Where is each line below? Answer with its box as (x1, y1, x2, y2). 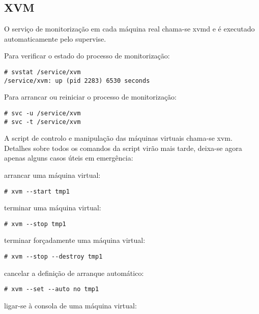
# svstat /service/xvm (4, 68, 81, 76)
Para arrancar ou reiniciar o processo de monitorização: (4, 91, 177, 102)
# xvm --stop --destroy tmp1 (4, 253, 103, 261)
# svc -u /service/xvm (4, 109, 81, 117)
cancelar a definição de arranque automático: (4, 267, 144, 278)
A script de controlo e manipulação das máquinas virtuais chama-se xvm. (4, 133, 233, 143)
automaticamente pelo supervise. (4, 33, 106, 44)
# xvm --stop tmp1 (4, 220, 66, 228)
